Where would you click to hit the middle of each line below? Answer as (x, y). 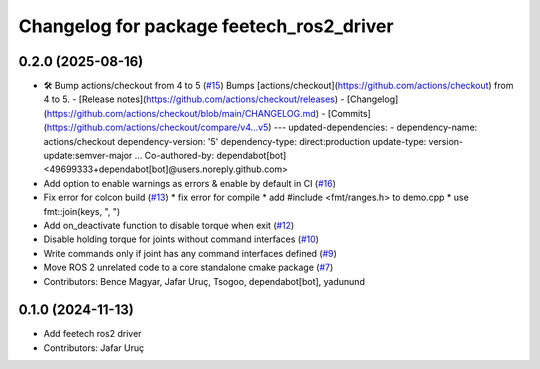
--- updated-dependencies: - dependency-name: (375, 127)
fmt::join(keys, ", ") (82, 211)
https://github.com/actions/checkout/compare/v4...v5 (157, 127)
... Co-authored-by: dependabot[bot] (210, 156)
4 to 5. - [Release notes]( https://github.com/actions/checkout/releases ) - (194, 99)
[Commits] (349, 113)
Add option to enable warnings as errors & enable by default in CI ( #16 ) (190, 183)
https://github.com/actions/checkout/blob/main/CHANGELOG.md (181, 113)
